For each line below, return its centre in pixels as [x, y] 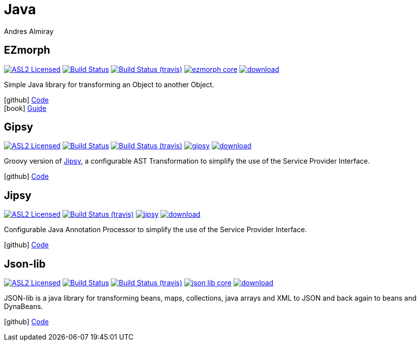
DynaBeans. [24, 307]
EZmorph [27, 50]
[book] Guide [25, 108]
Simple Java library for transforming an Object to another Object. [109, 84]
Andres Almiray [29, 31]
